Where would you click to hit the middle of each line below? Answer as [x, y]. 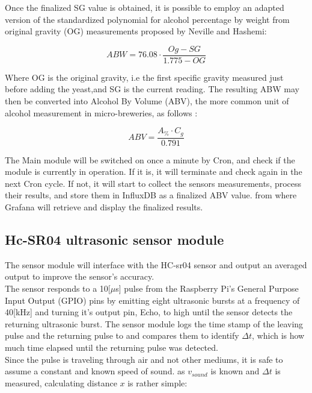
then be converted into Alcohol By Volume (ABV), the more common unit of [147, 101]
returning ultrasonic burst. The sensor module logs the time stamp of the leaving [154, 323]
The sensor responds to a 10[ [58, 288]
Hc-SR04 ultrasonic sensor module [115, 240]
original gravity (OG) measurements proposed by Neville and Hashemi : [136, 31]
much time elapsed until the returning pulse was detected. [112, 347]
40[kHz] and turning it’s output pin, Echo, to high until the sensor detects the [149, 312]
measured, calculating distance [61, 382]
